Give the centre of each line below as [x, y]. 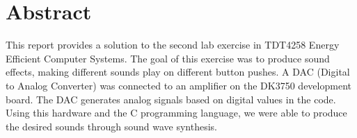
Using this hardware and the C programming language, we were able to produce [176, 113]
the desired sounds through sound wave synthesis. [111, 126]
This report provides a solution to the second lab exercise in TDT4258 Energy [173, 45]
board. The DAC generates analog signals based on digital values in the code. [171, 99]
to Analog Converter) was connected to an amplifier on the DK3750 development [178, 85]
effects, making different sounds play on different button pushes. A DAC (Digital [178, 72]
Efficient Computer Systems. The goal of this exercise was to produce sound [168, 58]
